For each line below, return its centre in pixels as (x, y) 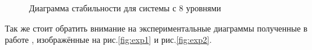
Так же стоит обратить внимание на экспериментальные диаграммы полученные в (156, 28)
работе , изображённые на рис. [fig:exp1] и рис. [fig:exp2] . (109, 40)
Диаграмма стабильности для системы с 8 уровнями (125, 8)
